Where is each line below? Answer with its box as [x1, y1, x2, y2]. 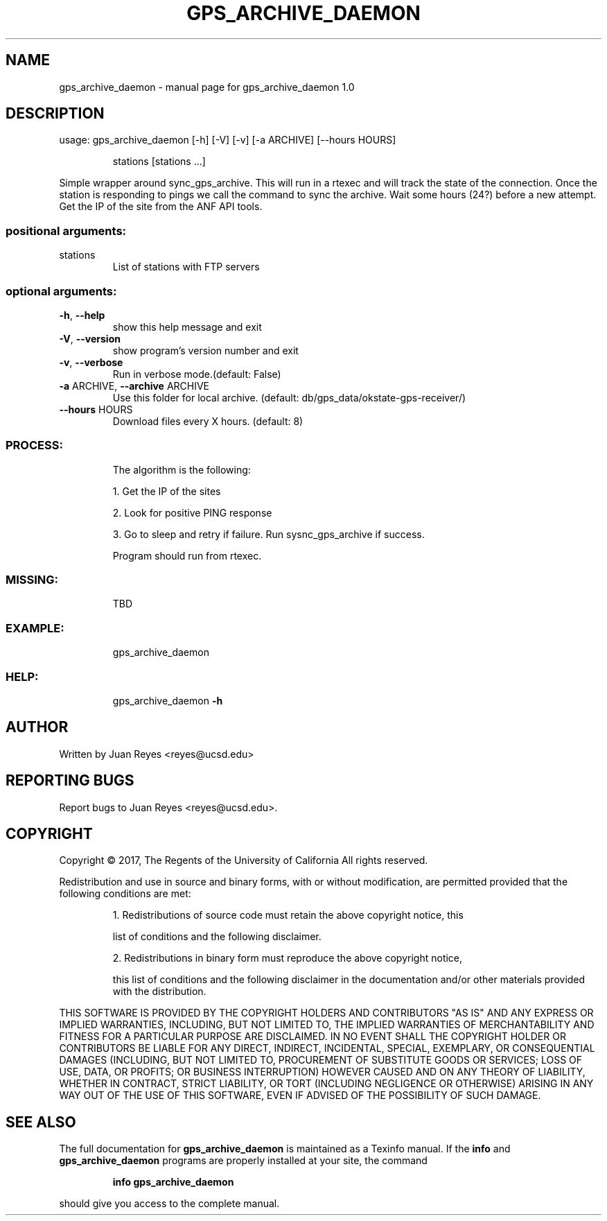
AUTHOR [6, 718, 69, 736]
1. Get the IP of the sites [112, 485, 221, 497]
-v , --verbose [59, 356, 123, 368]
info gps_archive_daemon [112, 1176, 234, 1188]
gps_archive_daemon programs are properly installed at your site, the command [59, 1154, 428, 1167]
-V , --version [59, 332, 121, 345]
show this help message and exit [112, 320, 262, 333]
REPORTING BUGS [6, 772, 134, 790]
